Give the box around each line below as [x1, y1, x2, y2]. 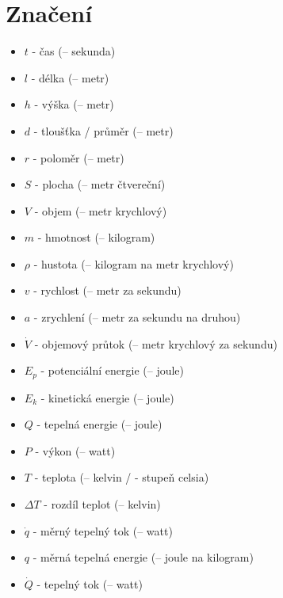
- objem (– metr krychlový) [34, 202, 167, 219]
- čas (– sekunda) [32, 43, 116, 59]
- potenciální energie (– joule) [40, 362, 185, 379]
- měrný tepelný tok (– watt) [33, 522, 173, 539]
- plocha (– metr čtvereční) [35, 176, 166, 192]
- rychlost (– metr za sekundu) [33, 282, 182, 299]
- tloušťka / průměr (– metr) [33, 122, 174, 139]
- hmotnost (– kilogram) [37, 229, 155, 246]
